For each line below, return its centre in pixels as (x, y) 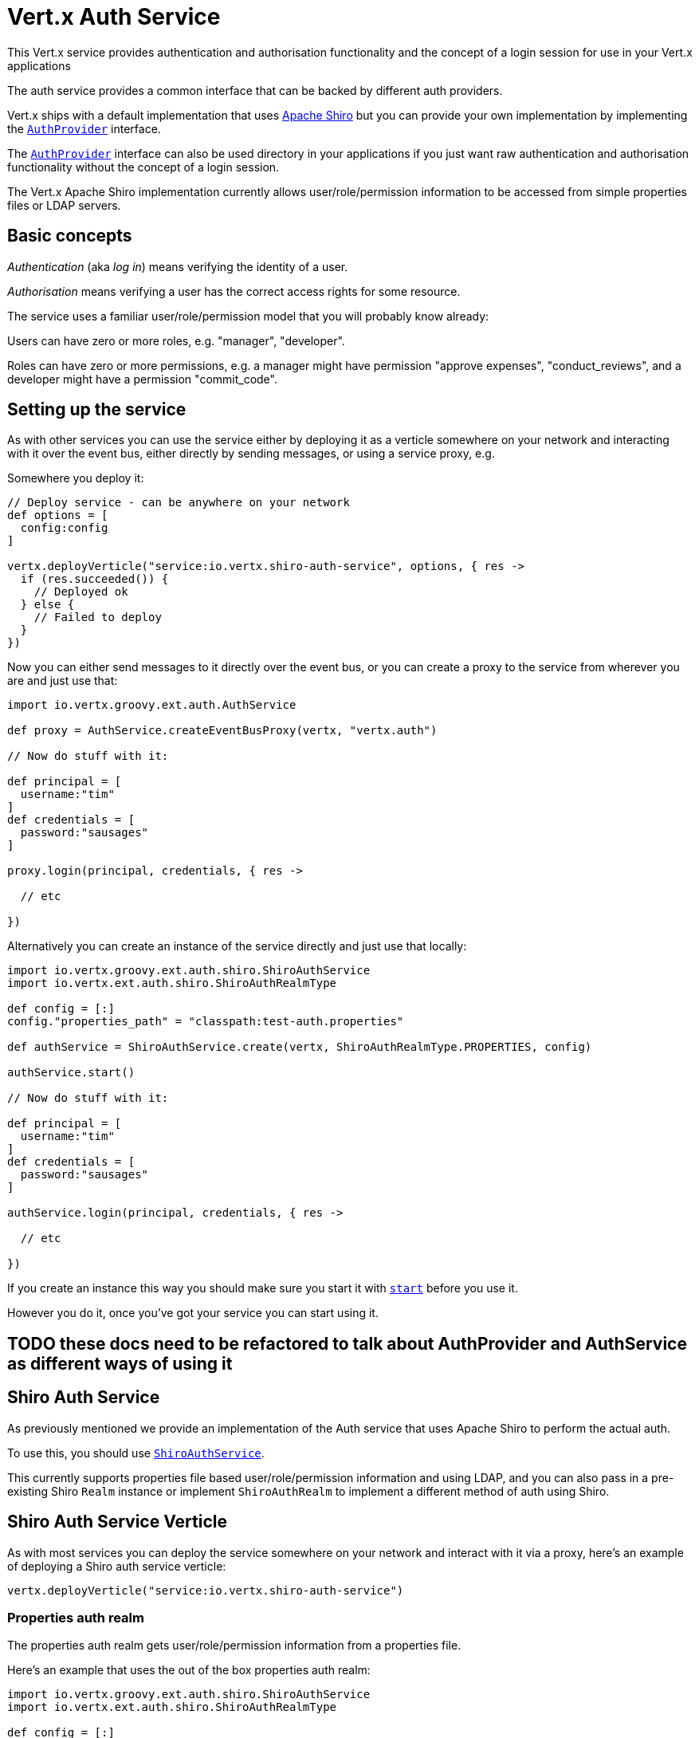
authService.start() (71, 1073)
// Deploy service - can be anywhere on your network (179, 503)
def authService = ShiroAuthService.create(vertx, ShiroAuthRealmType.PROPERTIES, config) (300, 1047)
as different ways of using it (120, 1363)
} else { (47, 605)
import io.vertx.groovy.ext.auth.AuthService (152, 705)
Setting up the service (97, 410)
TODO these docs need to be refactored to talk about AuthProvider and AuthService (347, 1343)
